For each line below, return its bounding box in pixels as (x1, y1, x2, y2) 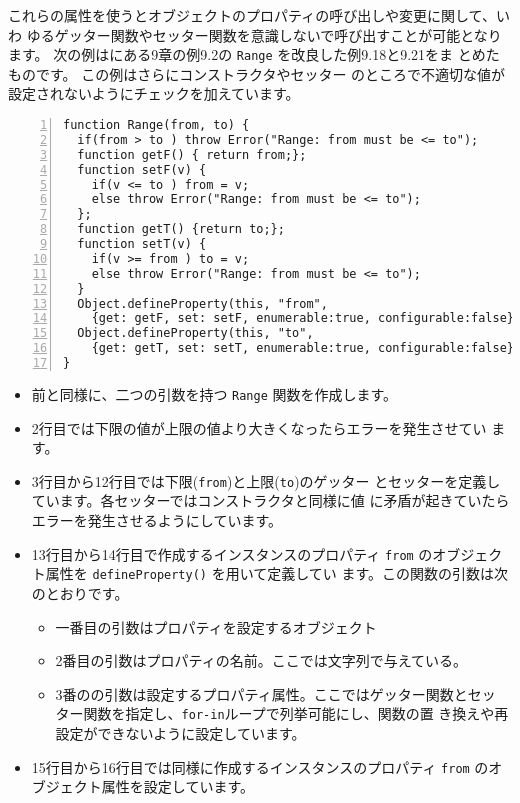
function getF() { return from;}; (77, 147, 307, 162)
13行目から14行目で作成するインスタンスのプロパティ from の (31, 543, 433, 564)
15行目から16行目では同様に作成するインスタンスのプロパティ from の (31, 756, 489, 777)
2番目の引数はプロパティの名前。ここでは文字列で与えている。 (55, 650, 468, 671)
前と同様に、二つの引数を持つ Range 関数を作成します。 (31, 383, 398, 404)
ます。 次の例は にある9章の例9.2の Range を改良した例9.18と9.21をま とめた (8, 44, 500, 65)
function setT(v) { (77, 237, 207, 252)
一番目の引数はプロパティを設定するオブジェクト (55, 616, 377, 637)
